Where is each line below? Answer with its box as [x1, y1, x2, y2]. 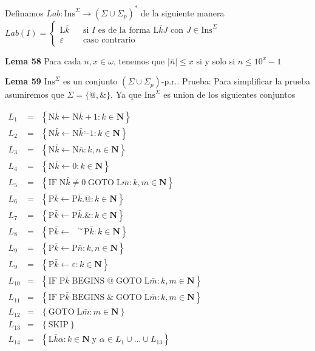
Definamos [5, 6, 44, 19]
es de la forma [98, 26, 151, 35]
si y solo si [196, 54, 235, 67]
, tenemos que [113, 54, 165, 67]
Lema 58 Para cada [5, 54, 81, 67]
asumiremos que [5, 88, 64, 101]
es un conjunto [63, 75, 118, 87]
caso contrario [83, 35, 135, 44]
